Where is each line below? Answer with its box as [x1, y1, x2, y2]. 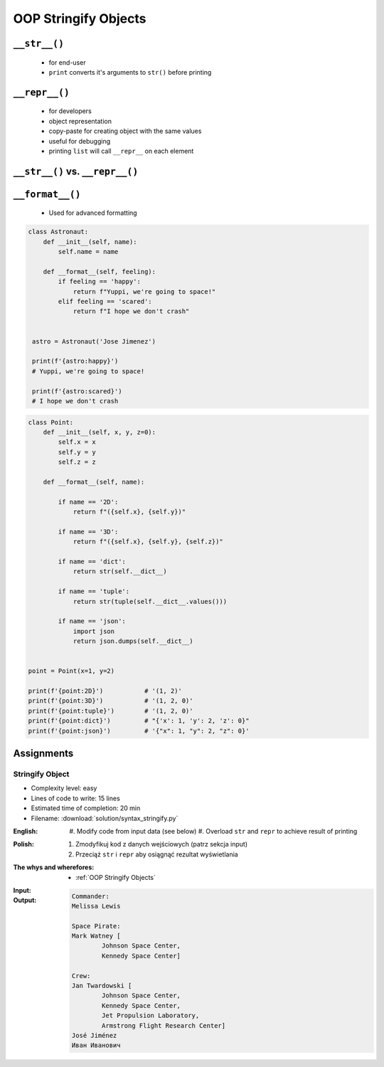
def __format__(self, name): [43, 477, 145, 486]
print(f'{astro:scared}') [32, 387, 122, 395]
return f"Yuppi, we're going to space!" [73, 287, 216, 295]
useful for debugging [48, 137, 110, 145]
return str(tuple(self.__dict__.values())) [73, 598, 228, 605]
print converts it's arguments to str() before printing [48, 68, 212, 76]
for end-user [48, 58, 86, 67]
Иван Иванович [71, 1041, 121, 1049]
